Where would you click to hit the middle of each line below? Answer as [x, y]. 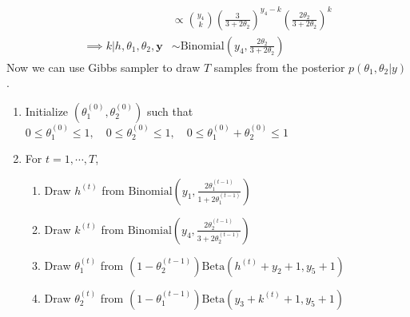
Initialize [47, 111]
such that [170, 111]
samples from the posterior [279, 67]
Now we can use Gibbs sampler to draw [103, 67]
